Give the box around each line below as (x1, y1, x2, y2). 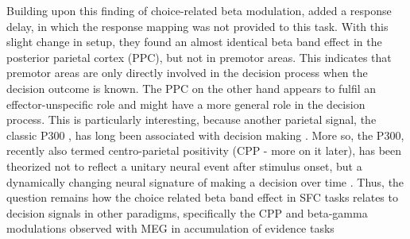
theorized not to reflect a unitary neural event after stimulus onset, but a (6, 157, 362, 174)
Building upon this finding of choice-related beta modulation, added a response (6, 2, 392, 18)
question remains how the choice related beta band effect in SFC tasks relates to (6, 189, 398, 206)
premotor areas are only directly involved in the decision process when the (6, 64, 368, 81)
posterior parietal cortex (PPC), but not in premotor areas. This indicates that (6, 48, 392, 65)
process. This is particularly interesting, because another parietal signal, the (6, 111, 377, 128)
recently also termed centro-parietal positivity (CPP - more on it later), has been (6, 142, 402, 159)
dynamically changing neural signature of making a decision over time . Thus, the (6, 173, 404, 190)
